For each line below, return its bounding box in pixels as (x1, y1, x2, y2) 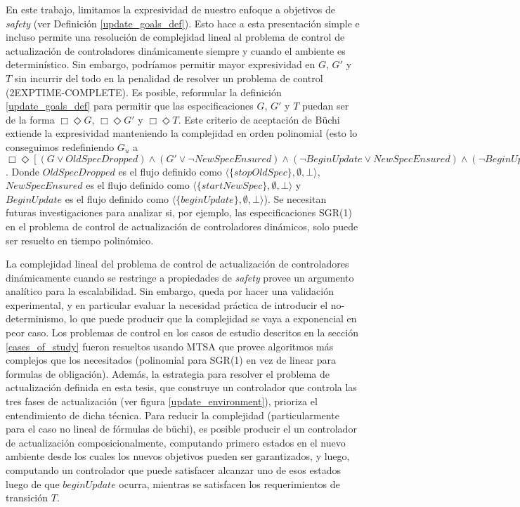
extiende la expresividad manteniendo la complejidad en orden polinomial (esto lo (6, 126, 358, 140)
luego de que (6, 476, 60, 491)
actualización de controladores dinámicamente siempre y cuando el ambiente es (6, 43, 346, 58)
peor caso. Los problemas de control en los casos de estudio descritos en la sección (6, 325, 358, 340)
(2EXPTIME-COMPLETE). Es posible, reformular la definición (6, 84, 282, 99)
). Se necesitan (264, 191, 327, 206)
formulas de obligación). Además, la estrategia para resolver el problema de (6, 366, 330, 381)
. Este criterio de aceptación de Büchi (178, 112, 340, 126)
